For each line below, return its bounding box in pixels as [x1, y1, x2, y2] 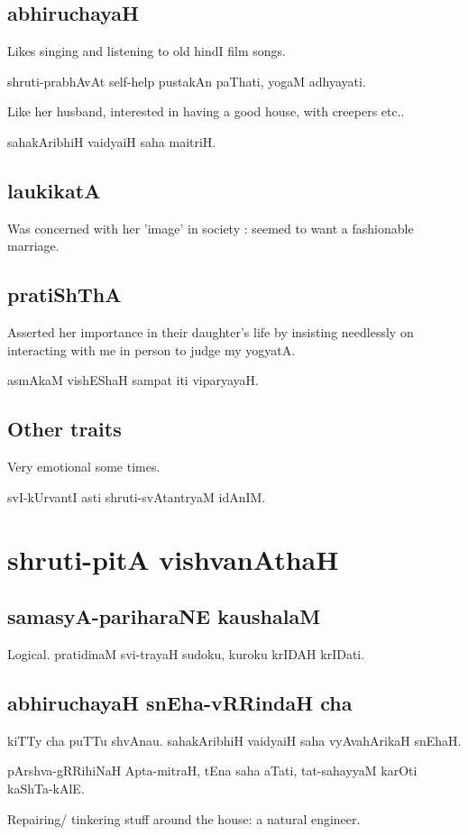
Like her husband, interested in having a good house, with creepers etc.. [7, 102, 405, 121]
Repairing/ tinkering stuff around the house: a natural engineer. [7, 809, 361, 828]
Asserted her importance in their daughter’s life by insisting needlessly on [7, 323, 414, 342]
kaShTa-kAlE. [7, 778, 85, 797]
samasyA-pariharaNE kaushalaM [7, 602, 321, 630]
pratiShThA [7, 280, 122, 308]
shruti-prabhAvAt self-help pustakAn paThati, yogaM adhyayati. [7, 71, 366, 90]
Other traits [7, 415, 122, 443]
